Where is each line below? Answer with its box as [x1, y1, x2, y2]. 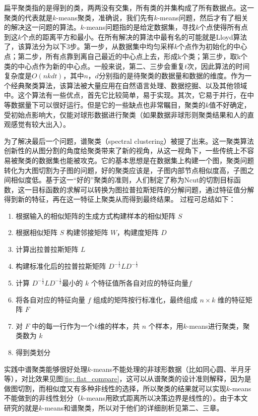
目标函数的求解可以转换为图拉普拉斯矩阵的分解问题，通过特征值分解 [31, 184, 254, 194]
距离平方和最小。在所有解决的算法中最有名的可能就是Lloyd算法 [42, 31, 247, 42]
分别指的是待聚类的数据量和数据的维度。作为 [98, 70, 245, 81]
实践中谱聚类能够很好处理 [4, 363, 87, 374]
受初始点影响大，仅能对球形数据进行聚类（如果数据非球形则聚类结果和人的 [4, 109, 247, 119]
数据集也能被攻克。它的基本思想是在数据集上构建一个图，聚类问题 [38, 155, 254, 165]
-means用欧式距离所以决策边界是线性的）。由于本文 [84, 393, 248, 403]
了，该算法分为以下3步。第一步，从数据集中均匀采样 [4, 41, 174, 52]
